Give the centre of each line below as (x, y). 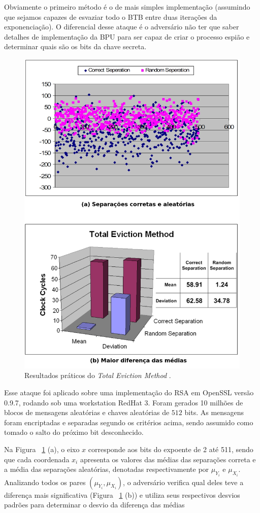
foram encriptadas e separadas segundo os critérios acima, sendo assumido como (129, 422)
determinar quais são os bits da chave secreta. (75, 46)
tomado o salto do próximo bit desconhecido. (74, 432)
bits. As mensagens (214, 412)
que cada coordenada (37, 459)
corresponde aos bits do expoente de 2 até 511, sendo (171, 449)
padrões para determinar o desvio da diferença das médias (94, 505)
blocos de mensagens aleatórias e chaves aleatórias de (87, 412)
